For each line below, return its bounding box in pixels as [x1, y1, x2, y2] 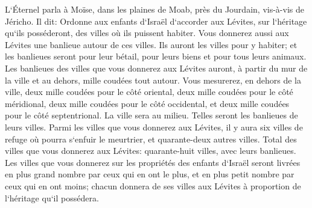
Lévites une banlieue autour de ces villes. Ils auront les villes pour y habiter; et [5, 38, 298, 50]
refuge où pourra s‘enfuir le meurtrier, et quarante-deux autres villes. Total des [5, 132, 297, 145]
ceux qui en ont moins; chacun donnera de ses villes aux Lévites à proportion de [5, 179, 301, 192]
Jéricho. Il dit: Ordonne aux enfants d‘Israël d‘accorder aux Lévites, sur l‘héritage [5, 14, 307, 27]
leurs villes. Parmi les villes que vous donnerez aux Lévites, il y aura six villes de [5, 120, 303, 133]
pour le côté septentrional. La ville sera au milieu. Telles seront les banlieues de [5, 109, 298, 121]
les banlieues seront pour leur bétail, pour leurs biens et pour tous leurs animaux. [5, 50, 307, 63]
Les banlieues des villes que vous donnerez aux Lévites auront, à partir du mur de [5, 61, 308, 74]
